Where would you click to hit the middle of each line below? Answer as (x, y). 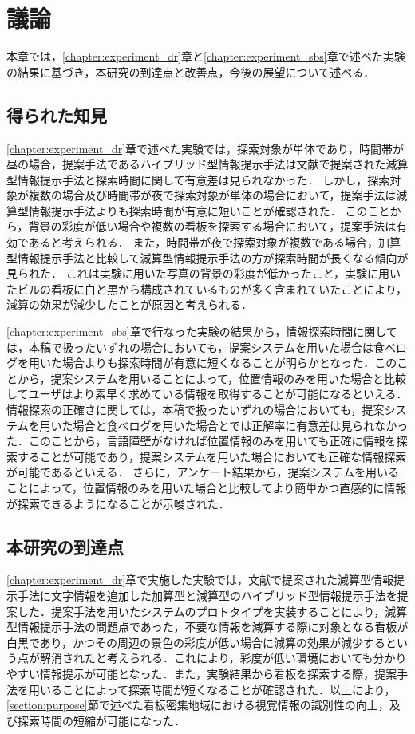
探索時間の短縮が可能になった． (101, 720)
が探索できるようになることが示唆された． (118, 503)
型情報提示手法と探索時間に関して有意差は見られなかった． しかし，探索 (198, 179)
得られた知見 (57, 114)
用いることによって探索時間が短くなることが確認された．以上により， (212, 689)
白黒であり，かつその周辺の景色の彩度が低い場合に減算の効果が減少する (196, 642)
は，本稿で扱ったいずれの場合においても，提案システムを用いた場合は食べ (201, 347)
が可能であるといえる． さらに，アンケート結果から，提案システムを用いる (203, 472)
